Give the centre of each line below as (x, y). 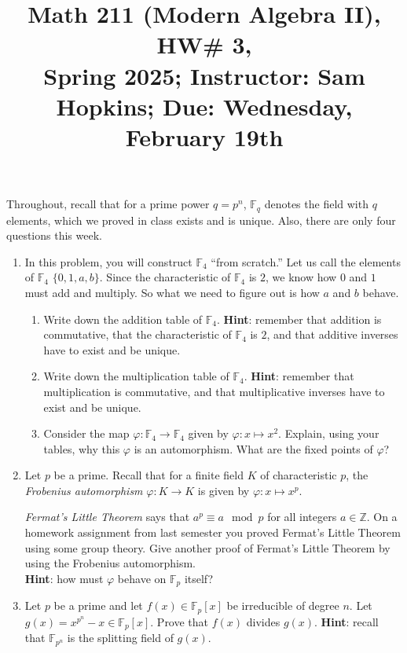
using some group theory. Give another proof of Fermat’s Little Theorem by (207, 547)
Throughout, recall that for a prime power (108, 204)
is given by (224, 490)
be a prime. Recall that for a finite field (148, 475)
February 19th (204, 136)
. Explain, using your (329, 433)
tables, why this (82, 448)
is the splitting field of (120, 638)
